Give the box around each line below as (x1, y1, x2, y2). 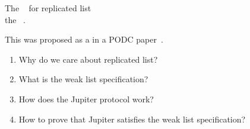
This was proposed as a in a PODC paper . (5, 33, 163, 46)
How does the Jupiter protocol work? (18, 92, 154, 105)
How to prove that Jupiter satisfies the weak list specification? (18, 112, 246, 125)
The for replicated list (5, 2, 91, 14)
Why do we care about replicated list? (18, 53, 158, 65)
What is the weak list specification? (18, 73, 148, 85)
